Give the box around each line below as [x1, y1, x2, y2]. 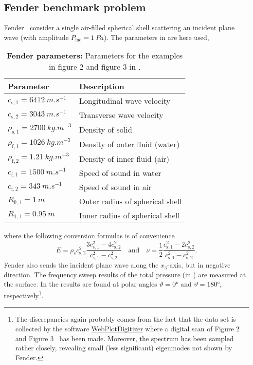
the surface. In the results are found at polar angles [4, 279, 157, 289]
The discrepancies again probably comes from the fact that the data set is [15, 314, 236, 324]
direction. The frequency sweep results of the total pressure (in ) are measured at [4, 269, 246, 279]
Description [79, 80, 125, 92]
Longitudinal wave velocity [79, 95, 171, 107]
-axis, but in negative [167, 260, 231, 270]
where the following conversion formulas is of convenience [4, 231, 175, 241]
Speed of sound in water [79, 167, 162, 179]
